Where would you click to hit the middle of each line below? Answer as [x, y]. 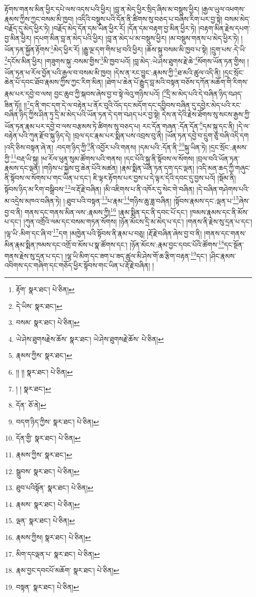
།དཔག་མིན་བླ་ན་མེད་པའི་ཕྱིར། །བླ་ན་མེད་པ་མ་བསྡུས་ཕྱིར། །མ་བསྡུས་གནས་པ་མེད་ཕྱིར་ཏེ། [136, 38]
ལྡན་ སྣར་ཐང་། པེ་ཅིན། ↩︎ [45, 521]
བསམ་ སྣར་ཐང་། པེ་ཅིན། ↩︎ [48, 322]
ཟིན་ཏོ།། [13, 104]
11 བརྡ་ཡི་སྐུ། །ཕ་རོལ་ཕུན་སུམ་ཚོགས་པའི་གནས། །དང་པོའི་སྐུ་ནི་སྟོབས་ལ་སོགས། [102, 157]
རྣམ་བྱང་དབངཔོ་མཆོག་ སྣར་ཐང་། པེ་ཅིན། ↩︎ [68, 570]
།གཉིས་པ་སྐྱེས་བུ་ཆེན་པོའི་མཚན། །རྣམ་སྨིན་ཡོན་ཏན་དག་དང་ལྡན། [118, 168]
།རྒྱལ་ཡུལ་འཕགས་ [223, 9]
